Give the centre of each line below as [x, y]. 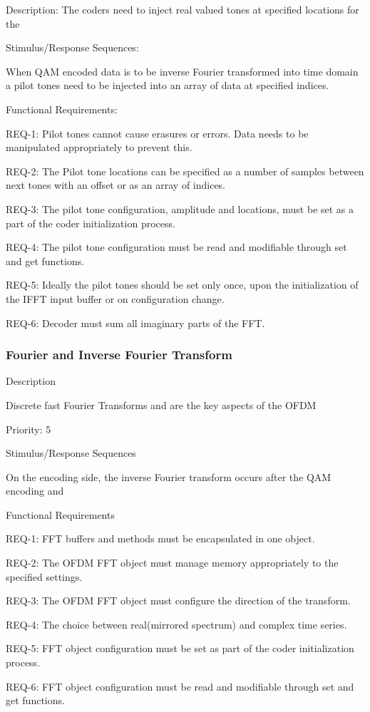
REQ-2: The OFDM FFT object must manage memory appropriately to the [172, 563]
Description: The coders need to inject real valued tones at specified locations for [183, 9]
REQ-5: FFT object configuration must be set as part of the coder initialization [180, 648]
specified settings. [44, 576]
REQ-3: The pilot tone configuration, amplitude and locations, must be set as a [180, 208]
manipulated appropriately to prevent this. [99, 147]
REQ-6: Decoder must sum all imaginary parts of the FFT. [135, 323]
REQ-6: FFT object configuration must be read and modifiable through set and [180, 686]
